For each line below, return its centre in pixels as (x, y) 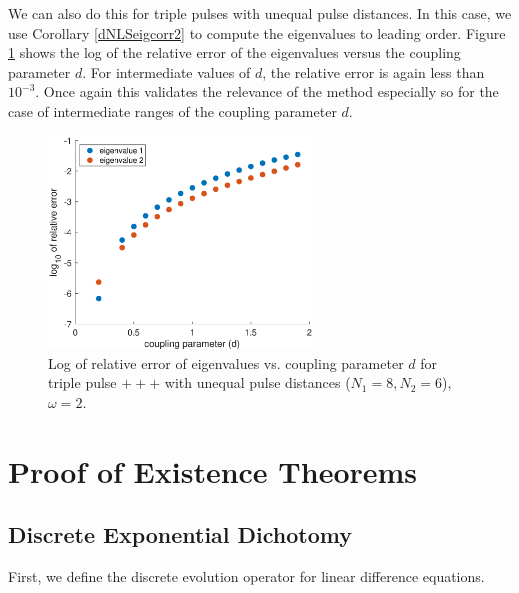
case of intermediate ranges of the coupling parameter (172, 110)
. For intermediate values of (166, 71)
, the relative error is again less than (373, 71)
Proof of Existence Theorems (213, 470)
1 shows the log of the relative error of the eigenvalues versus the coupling (234, 52)
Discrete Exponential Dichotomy (180, 534)
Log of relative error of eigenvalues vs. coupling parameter (226, 362)
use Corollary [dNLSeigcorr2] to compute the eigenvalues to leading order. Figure (257, 32)
